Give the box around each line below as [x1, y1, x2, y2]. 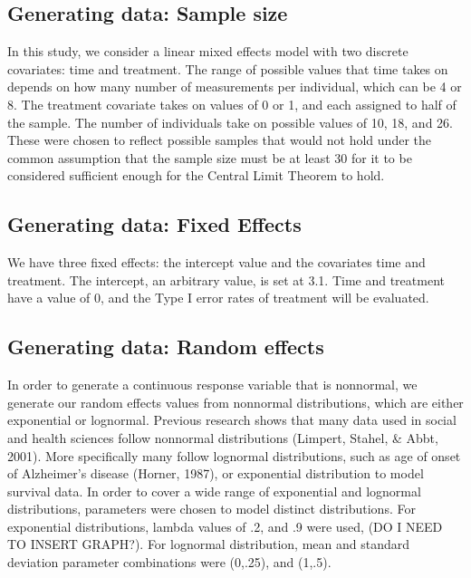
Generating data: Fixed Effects [7, 210, 302, 238]
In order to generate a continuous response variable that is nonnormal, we [7, 375, 418, 394]
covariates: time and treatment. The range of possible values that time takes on [7, 59, 448, 78]
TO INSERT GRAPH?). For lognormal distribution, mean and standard [7, 535, 410, 554]
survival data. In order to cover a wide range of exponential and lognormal [7, 481, 421, 500]
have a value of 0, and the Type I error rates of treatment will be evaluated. [7, 288, 429, 307]
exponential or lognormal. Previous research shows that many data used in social [7, 410, 457, 429]
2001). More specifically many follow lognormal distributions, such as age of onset [7, 446, 461, 465]
